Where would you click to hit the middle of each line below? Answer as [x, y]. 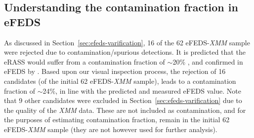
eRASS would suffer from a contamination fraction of [85, 61]
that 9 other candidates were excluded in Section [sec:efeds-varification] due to [123, 100]
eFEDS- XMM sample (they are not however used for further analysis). [111, 129]
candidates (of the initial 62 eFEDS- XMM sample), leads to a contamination [120, 81]
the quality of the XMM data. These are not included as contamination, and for [125, 110]
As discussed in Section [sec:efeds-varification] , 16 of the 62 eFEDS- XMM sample [127, 42]
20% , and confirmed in [208, 61]
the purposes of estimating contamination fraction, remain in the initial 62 [117, 120]
